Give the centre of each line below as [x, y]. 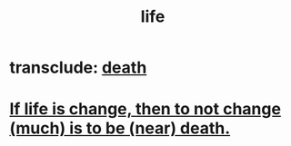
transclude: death [78, 68]
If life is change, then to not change [145, 109]
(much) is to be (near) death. [120, 128]
